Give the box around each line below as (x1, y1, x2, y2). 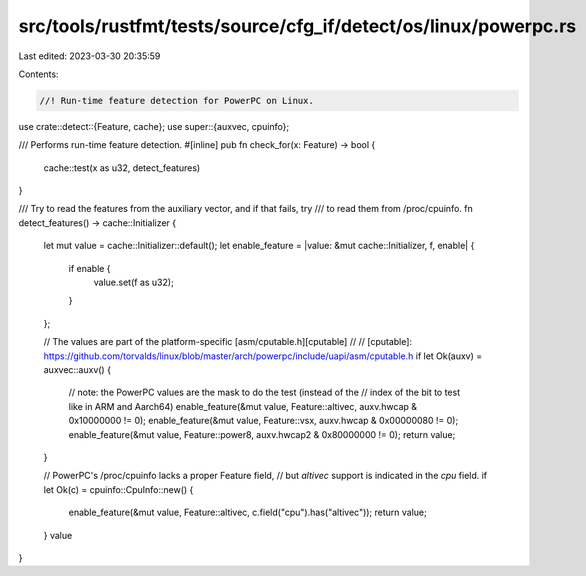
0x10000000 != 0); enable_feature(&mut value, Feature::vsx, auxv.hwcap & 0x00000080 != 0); (68, 415, 459, 427)
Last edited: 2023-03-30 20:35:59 (18, 50, 161, 62)
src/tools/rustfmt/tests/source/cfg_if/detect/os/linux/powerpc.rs (18, 15, 577, 37)
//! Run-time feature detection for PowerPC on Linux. (39, 95, 314, 106)
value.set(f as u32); (93, 276, 174, 289)
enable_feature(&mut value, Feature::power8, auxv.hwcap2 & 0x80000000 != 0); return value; (68, 428, 456, 440)
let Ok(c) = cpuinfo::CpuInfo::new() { (43, 483, 194, 495)
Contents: (18, 68, 59, 80)
